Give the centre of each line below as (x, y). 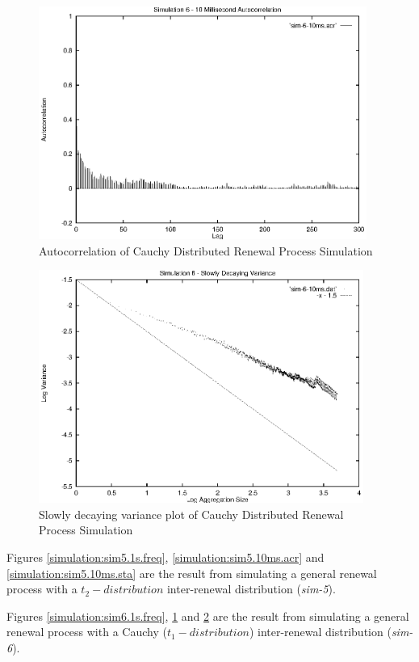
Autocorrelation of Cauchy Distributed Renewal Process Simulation (206, 250)
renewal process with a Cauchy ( (87, 632)
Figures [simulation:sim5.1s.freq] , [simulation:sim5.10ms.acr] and (166, 557)
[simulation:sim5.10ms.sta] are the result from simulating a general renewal (192, 573)
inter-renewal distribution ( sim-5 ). (251, 589)
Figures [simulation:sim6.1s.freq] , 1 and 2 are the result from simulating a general (208, 616)
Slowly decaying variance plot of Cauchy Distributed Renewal (191, 514)
